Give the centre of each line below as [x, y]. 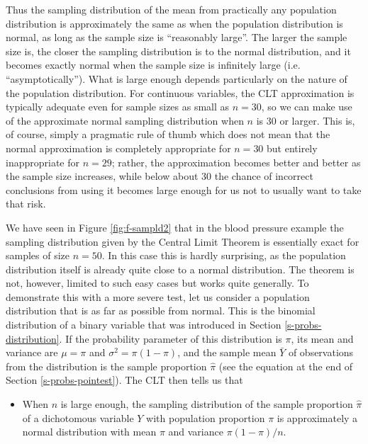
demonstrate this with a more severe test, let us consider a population [158, 296]
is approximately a [317, 417]
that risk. [26, 204]
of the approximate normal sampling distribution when [125, 120]
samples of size [38, 255]
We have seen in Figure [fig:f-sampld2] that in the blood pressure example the [175, 227]
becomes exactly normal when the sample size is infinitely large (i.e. [153, 65]
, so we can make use [307, 107]
